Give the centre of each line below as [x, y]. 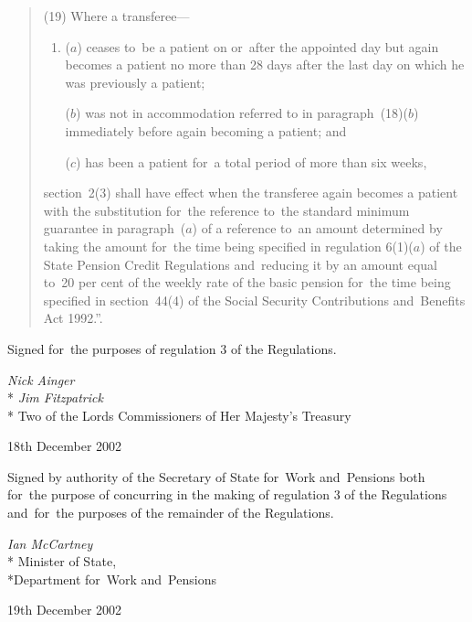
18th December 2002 [65, 446]
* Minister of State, [62, 561]
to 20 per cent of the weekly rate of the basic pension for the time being [247, 282]
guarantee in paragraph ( [115, 228]
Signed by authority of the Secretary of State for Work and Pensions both [216, 476]
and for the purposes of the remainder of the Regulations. [171, 513]
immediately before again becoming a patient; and [206, 130]
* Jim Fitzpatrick [55, 397]
